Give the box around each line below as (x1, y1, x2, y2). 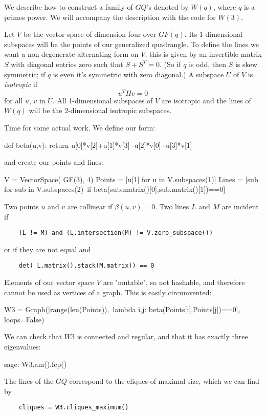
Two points (4, 201, 39, 211)
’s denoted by (146, 2, 189, 12)
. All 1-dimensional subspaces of (52, 95, 153, 105)
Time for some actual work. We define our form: (4, 122, 155, 133)
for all (4, 95, 23, 105)
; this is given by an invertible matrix (145, 49, 262, 59)
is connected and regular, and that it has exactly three (77, 331, 248, 342)
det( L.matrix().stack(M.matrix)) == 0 (18, 262, 154, 270)
